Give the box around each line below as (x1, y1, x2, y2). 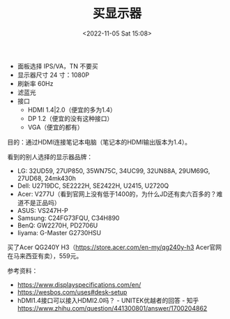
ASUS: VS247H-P (17, 206, 68, 214)
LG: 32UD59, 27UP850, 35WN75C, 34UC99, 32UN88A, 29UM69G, (17, 166, 210, 175)
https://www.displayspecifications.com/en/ (17, 280, 141, 289)
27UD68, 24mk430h (17, 174, 77, 182)
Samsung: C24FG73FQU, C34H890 (17, 214, 120, 222)
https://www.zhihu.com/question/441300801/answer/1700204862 (17, 304, 208, 312)
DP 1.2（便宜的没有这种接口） (27, 114, 114, 122)
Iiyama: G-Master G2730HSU (17, 228, 102, 237)
